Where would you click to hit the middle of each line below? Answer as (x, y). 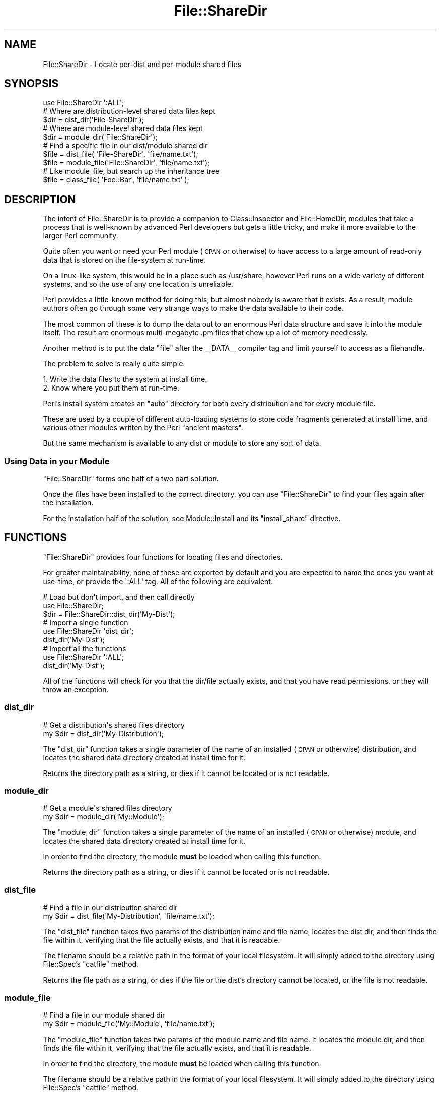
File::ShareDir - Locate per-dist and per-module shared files (142, 64)
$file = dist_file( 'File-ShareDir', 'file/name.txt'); (121, 154)
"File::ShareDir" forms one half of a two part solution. (131, 479)
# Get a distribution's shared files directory (114, 725)
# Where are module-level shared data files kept (123, 128)
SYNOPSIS (31, 84)
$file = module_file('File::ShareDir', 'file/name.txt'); (126, 163)
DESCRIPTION (40, 199)
